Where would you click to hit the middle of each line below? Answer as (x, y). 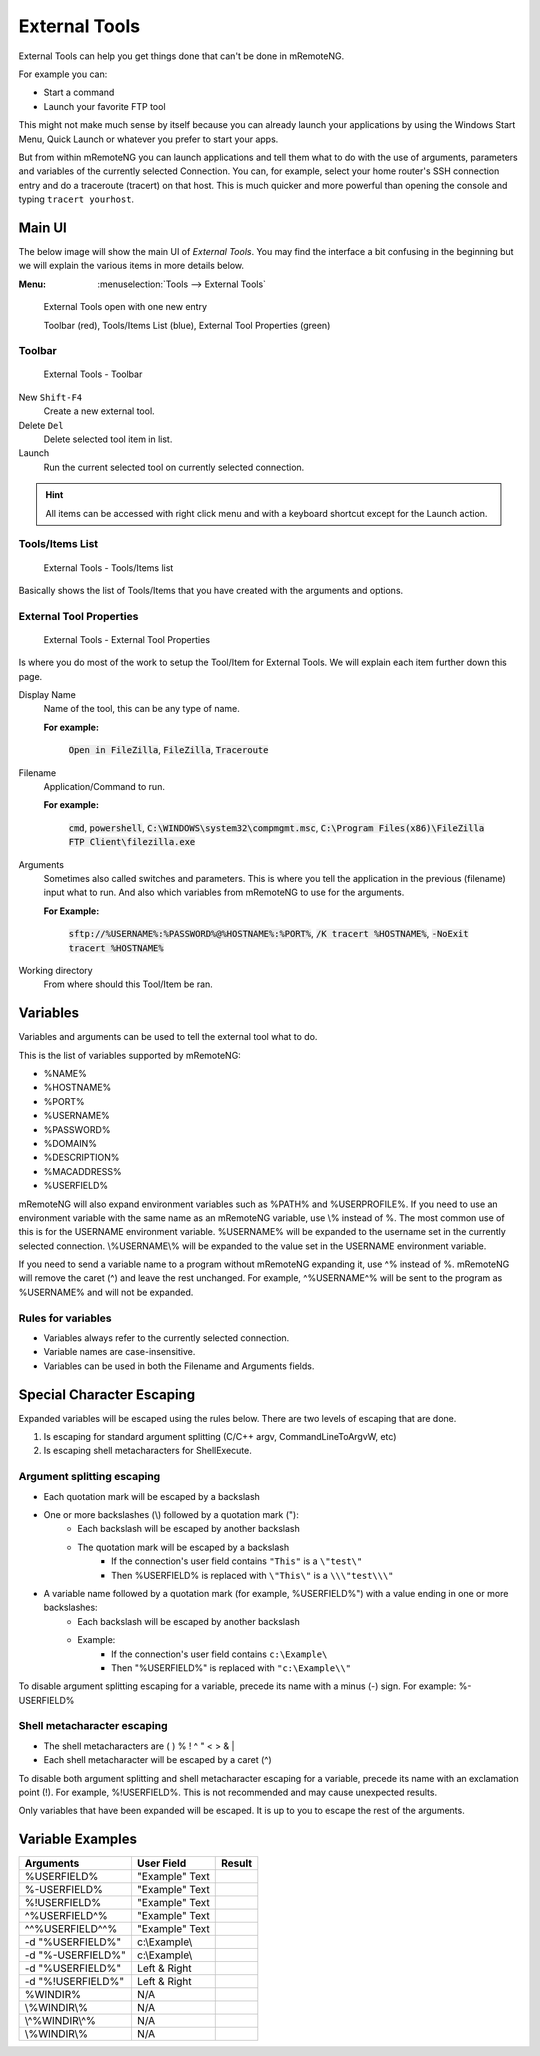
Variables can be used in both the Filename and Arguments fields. (179, 1366)
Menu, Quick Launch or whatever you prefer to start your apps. (148, 139)
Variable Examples (78, 1839)
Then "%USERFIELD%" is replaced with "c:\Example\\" (231, 1667)
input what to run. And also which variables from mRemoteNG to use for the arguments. (224, 892)
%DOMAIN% (70, 1143)
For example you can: (63, 74)
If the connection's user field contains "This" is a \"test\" (237, 1561)
